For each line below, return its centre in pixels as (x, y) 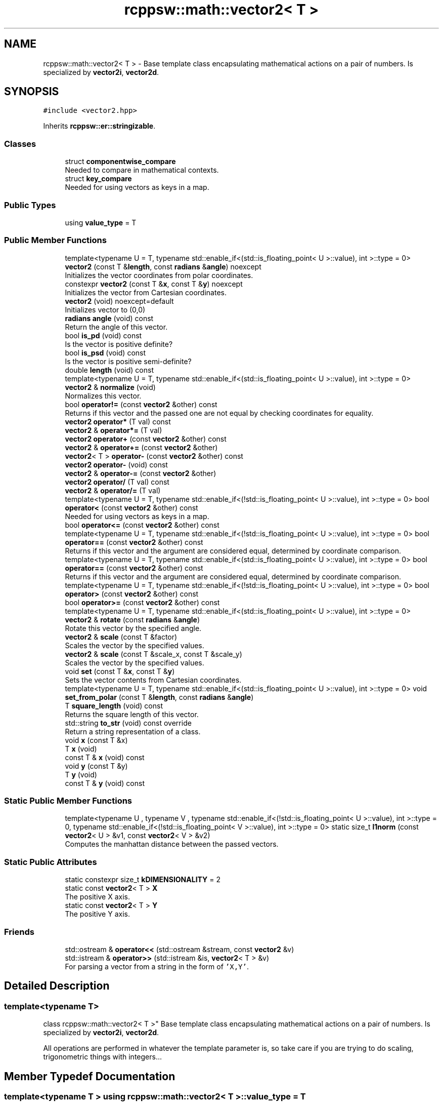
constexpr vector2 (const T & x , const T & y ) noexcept (154, 284)
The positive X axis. (98, 897)
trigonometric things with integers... (103, 1057)
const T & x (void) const (105, 757)
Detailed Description (57, 986)
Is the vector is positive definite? (119, 344)
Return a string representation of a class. (133, 731)
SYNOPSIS (32, 92)
